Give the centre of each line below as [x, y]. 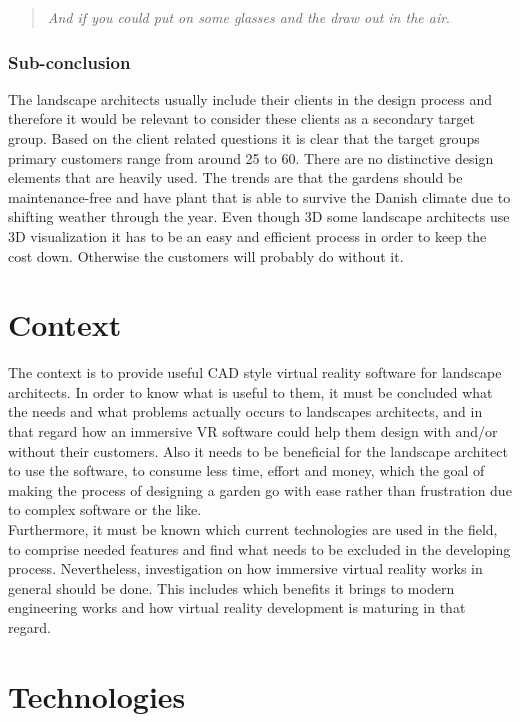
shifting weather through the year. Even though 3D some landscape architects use [259, 216]
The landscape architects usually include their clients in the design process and [250, 98]
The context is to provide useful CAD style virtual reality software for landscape [255, 372]
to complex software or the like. [105, 509]
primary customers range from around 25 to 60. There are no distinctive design [251, 157]
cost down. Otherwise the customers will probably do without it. [206, 255]
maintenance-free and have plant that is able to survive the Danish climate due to [259, 196]
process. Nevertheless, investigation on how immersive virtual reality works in [245, 568]
